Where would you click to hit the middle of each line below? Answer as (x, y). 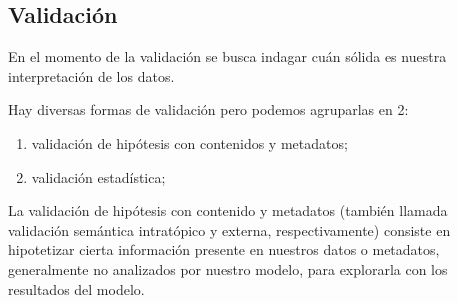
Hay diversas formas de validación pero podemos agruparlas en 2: (208, 109)
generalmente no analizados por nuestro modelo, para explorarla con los (228, 268)
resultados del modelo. (76, 288)
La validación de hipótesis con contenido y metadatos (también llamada (228, 210)
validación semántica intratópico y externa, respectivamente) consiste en (229, 229)
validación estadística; (98, 176)
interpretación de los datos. (91, 75)
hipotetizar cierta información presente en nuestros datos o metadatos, (224, 249)
